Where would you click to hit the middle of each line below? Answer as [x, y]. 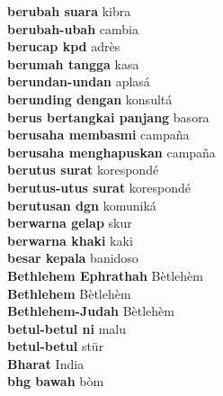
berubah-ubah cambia [73, 28]
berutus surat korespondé [83, 170]
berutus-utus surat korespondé [99, 187]
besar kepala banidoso [73, 258]
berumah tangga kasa [73, 63]
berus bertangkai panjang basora [108, 117]
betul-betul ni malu [67, 328]
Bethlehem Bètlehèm [69, 293]
